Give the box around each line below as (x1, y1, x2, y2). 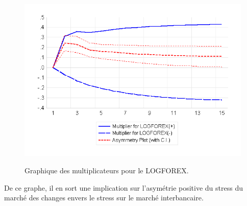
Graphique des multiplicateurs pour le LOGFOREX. (24, 165, 189, 175)
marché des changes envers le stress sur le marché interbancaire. (4, 192, 204, 203)
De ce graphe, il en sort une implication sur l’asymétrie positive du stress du (4, 182, 243, 193)
